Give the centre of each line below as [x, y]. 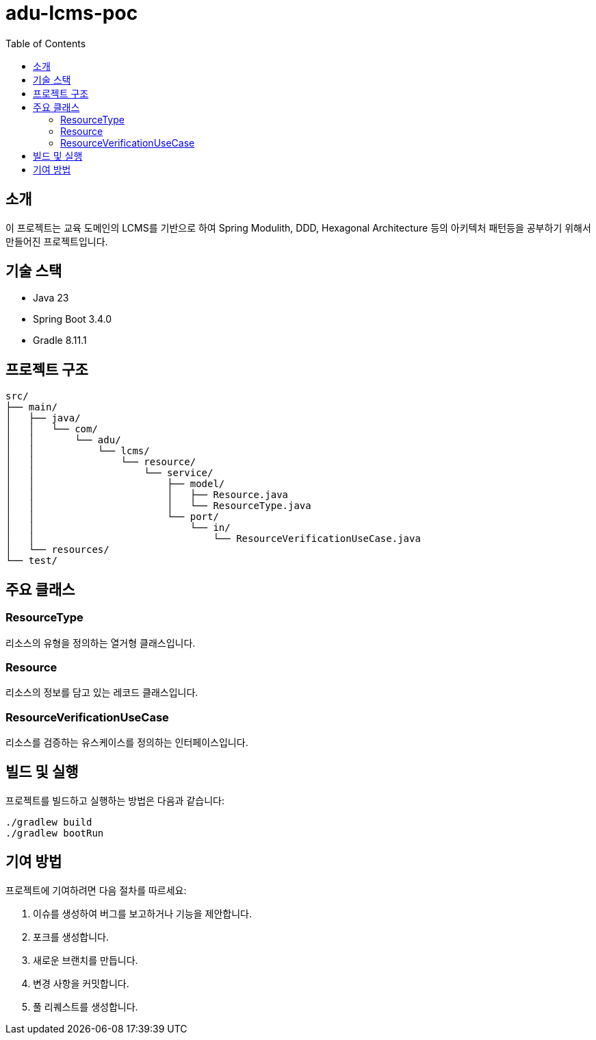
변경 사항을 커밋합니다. [81, 983]
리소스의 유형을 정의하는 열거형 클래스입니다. [101, 643]
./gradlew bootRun [55, 833]
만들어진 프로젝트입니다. [57, 241]
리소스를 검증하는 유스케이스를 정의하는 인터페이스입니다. [127, 742]
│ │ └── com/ [52, 429]
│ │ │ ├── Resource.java [147, 495]
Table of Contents [46, 43]
